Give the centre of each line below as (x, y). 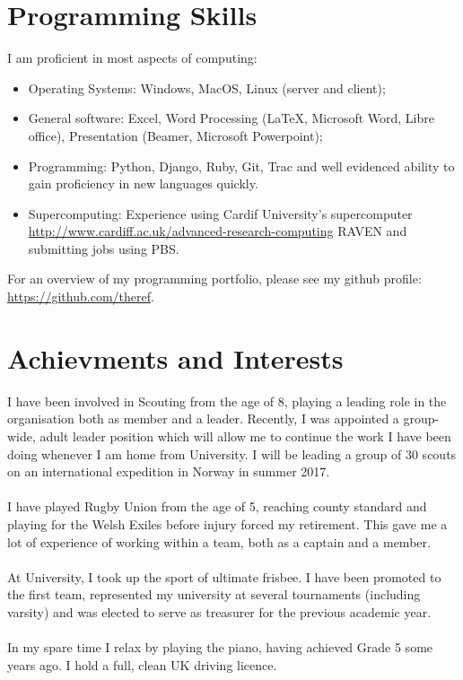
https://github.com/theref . (81, 296)
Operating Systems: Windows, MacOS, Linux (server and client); (207, 87)
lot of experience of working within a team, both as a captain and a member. (219, 541)
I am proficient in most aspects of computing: (132, 58)
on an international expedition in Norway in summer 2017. (169, 471)
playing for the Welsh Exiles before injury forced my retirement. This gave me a (227, 523)
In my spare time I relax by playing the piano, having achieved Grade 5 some (220, 647)
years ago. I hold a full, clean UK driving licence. (142, 664)
